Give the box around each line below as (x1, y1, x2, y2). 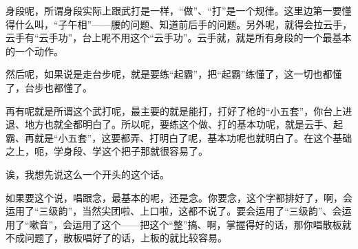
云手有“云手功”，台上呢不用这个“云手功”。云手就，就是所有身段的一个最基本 (6, 30, 352, 45)
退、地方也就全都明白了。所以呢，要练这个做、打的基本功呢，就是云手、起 (6, 117, 343, 131)
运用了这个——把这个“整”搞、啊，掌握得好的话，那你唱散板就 (72, 217, 352, 231)
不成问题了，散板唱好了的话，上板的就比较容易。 (6, 230, 227, 245)
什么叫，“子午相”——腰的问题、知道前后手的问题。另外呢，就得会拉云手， (14, 17, 352, 31)
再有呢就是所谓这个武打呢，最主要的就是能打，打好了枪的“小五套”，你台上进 (6, 103, 352, 118)
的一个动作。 (6, 43, 63, 58)
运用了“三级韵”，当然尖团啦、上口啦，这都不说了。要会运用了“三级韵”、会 (6, 204, 342, 218)
